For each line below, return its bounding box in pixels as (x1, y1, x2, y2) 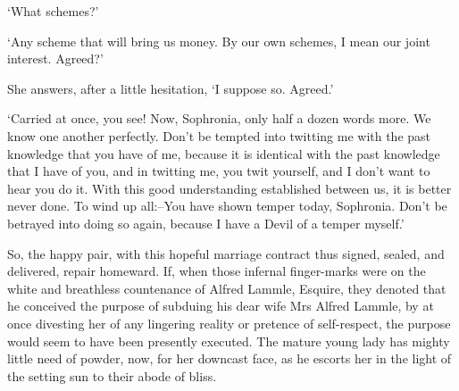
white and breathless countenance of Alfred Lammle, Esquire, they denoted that (7, 279, 446, 297)
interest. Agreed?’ (7, 49, 104, 68)
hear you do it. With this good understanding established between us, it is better (7, 179, 452, 197)
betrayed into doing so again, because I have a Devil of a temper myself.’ (7, 213, 405, 232)
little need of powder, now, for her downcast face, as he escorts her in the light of (7, 349, 452, 368)
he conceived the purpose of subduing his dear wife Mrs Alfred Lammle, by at (7, 296, 434, 315)
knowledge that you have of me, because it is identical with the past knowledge (7, 144, 440, 162)
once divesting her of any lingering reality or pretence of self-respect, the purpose (7, 313, 451, 332)
